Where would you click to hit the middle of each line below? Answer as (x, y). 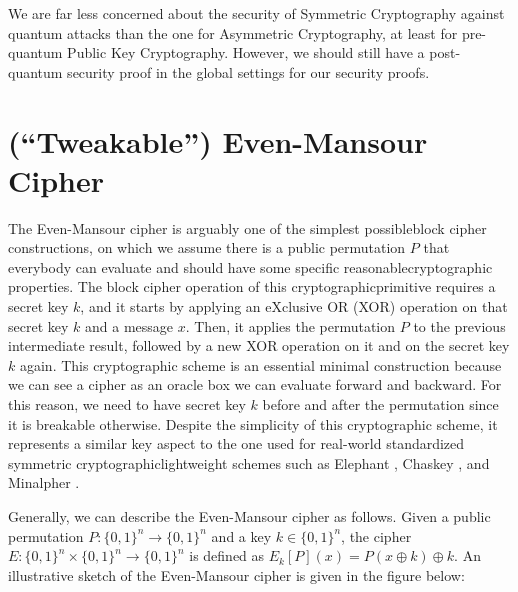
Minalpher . (44, 482)
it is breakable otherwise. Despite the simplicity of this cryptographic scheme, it (253, 423)
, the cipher (376, 535)
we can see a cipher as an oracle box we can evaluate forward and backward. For (255, 384)
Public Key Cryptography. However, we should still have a (246, 52)
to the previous (459, 325)
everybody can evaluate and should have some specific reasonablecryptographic (250, 266)
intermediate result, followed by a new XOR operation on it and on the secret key (259, 345)
